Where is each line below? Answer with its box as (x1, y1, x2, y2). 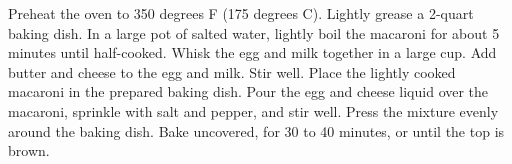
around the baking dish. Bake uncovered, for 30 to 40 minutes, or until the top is (8, 120, 505, 141)
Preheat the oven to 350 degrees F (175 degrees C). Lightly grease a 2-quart (8, 3, 474, 23)
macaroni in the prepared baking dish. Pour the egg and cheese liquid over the (8, 81, 489, 102)
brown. (8, 140, 50, 161)
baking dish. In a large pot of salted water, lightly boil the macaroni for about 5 (8, 22, 500, 43)
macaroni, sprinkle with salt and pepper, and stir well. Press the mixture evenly (8, 100, 499, 121)
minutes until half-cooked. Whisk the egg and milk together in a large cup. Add (8, 42, 497, 63)
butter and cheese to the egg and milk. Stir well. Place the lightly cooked (8, 61, 456, 82)
